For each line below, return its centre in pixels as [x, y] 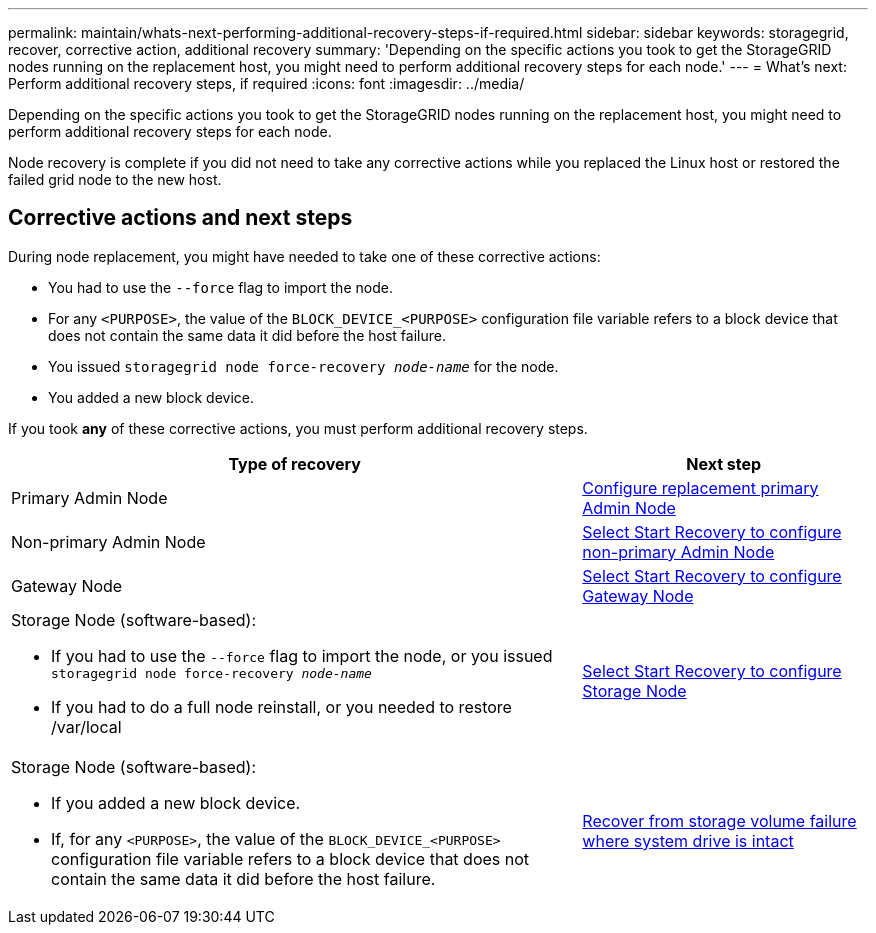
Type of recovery [294, 463]
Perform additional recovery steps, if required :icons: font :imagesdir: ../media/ [266, 83]
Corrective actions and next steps [180, 218]
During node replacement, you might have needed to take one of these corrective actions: [304, 256]
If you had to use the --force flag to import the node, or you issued [302, 655]
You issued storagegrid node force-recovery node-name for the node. [303, 366]
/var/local [86, 726]
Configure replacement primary [700, 487]
